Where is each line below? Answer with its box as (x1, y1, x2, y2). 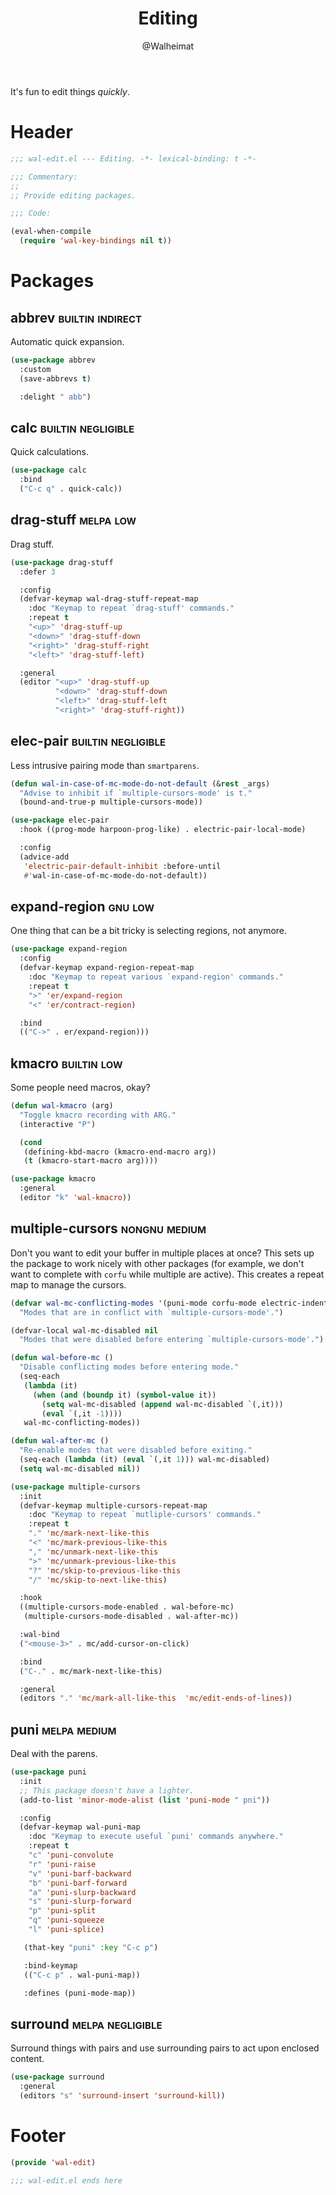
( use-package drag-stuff (10, 557, 114, 567)
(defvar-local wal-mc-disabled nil (10, 1325, 159, 1336)
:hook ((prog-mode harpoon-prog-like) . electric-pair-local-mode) (19, 825, 307, 835)
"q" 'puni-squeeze (28, 1915, 105, 1926)
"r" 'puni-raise (28, 1859, 97, 1869)
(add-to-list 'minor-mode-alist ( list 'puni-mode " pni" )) (19, 1795, 271, 1805)
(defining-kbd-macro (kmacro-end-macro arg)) (23, 1147, 217, 1157)
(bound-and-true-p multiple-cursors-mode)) (19, 797, 203, 807)
